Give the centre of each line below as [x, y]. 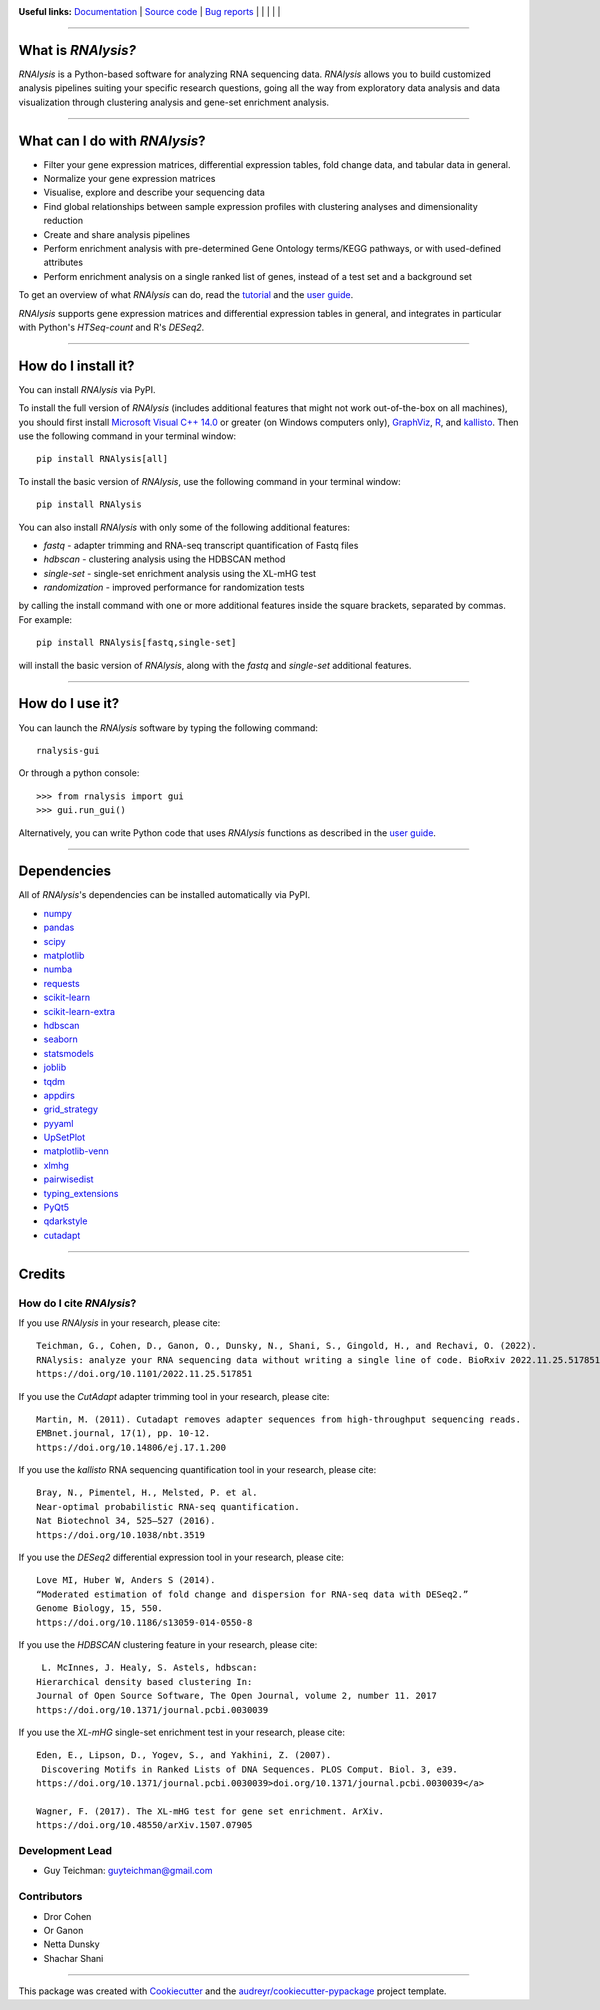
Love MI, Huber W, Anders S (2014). [126, 1580]
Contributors [50, 1897]
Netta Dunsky [71, 1944]
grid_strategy [71, 1109]
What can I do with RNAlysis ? [112, 140]
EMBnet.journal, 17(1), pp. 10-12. [123, 1433]
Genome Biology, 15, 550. [100, 1608]
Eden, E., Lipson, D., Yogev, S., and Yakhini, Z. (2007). [184, 1755]
